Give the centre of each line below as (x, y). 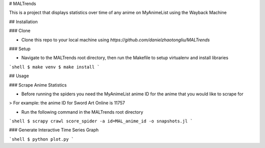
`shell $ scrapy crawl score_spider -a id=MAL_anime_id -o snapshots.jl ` (101, 121)
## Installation (23, 22)
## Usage (19, 76)
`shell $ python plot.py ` (41, 139)
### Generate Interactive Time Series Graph (54, 130)
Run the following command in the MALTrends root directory (82, 112)
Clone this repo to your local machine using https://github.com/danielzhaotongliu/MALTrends (116, 40)
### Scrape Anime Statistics (38, 85)
